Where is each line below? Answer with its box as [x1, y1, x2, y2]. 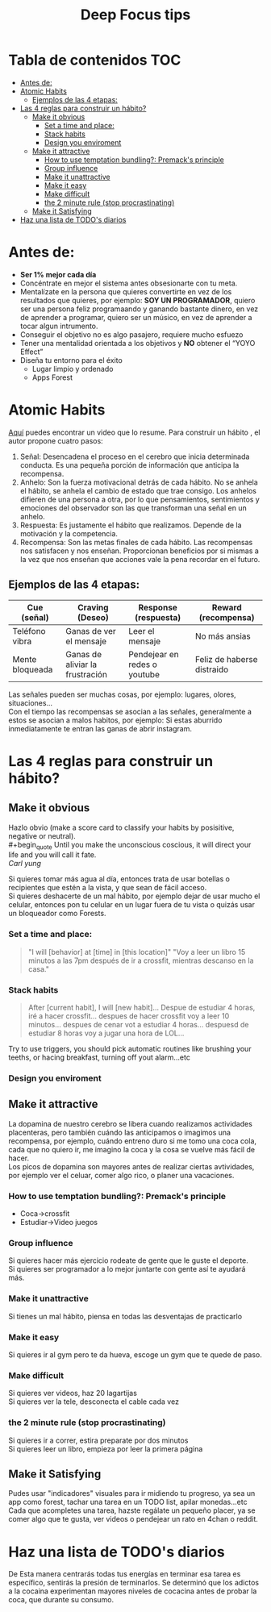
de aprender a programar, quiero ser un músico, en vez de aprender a [19, 312, 252, 322]
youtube [128, 669, 160, 680]
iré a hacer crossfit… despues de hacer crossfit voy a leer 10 [27, 1011, 230, 1021]
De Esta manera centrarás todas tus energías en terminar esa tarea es [8, 1569, 241, 1579]
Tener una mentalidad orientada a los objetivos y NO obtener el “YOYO [19, 338, 256, 348]
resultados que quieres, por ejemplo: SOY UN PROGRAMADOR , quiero [19, 295, 256, 305]
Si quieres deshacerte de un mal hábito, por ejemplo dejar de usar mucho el [8, 891, 261, 901]
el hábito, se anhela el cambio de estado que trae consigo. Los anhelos [19, 485, 256, 495]
